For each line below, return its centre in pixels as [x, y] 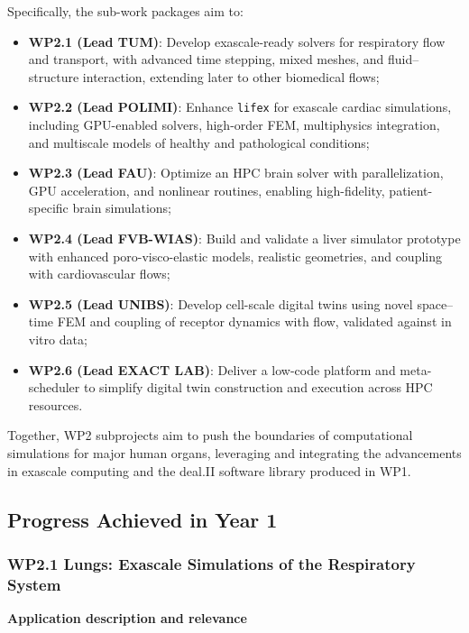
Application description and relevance [127, 618]
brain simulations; [122, 208]
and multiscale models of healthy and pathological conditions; [199, 142]
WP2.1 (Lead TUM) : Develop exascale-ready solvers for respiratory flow [237, 41]
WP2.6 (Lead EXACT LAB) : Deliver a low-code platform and [212, 369]
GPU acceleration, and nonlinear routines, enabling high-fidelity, [207, 190]
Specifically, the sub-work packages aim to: [125, 11]
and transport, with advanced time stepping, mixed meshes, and [206, 59]
